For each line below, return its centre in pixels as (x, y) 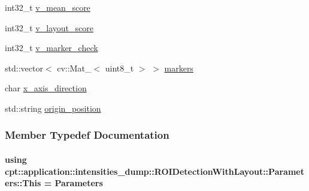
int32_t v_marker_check (51, 48)
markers (179, 68)
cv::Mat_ (74, 68)
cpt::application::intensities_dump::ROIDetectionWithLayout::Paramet (154, 171)
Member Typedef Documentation (87, 135)
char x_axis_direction (46, 88)
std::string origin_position (53, 108)
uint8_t (119, 68)
